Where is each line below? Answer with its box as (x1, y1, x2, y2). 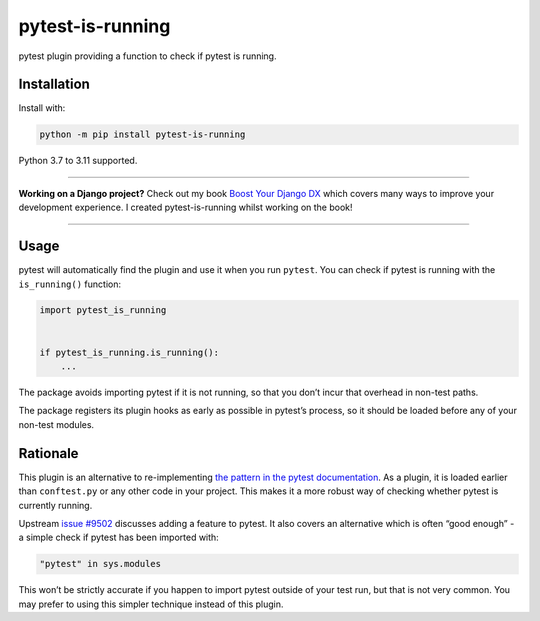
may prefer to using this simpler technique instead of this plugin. (18, 598, 284, 610)
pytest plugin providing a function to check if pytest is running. (18, 50, 277, 62)
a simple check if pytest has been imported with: (18, 531, 219, 544)
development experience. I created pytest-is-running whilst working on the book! (18, 201, 354, 214)
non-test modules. (18, 418, 95, 430)
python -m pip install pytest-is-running (39, 129, 246, 140)
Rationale (18, 445, 79, 462)
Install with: (18, 102, 66, 114)
